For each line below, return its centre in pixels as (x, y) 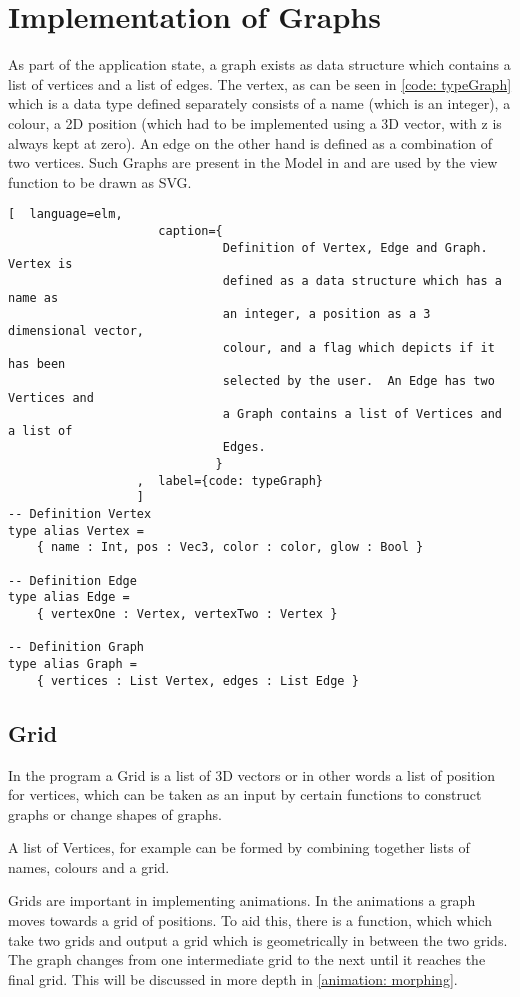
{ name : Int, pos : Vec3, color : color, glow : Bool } (230, 547)
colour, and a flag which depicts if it (358, 347)
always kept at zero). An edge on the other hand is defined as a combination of (250, 142)
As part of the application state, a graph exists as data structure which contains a (259, 64)
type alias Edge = (69, 597)
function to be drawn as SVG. (100, 181)
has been (37, 364)
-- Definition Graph (76, 647)
